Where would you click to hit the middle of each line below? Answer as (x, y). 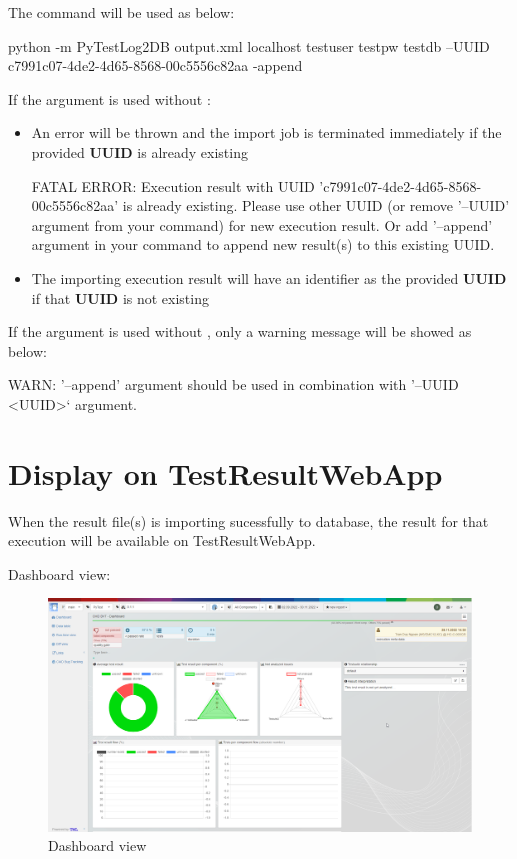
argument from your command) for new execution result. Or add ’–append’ (262, 224)
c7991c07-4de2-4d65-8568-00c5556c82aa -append (155, 65)
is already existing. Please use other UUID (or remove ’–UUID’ (316, 205)
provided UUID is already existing (139, 151)
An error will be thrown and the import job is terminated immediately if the (266, 132)
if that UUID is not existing (120, 297)
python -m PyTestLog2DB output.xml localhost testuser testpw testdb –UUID (249, 45)
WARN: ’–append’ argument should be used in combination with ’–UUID (233, 384)
